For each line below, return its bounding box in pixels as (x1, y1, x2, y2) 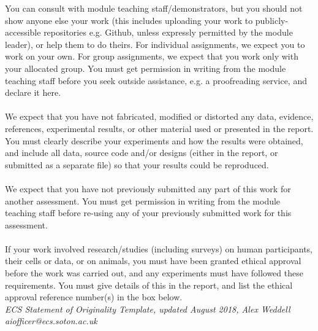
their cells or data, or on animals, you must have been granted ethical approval (5, 254, 301, 267)
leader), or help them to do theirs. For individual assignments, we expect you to (5, 37, 305, 50)
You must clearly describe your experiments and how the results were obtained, (5, 134, 303, 147)
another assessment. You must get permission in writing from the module (5, 194, 281, 207)
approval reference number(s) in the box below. (5, 290, 183, 303)
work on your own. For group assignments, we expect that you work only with (5, 50, 298, 63)
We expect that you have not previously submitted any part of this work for (5, 182, 291, 195)
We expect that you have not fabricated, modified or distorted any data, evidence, (5, 110, 314, 123)
